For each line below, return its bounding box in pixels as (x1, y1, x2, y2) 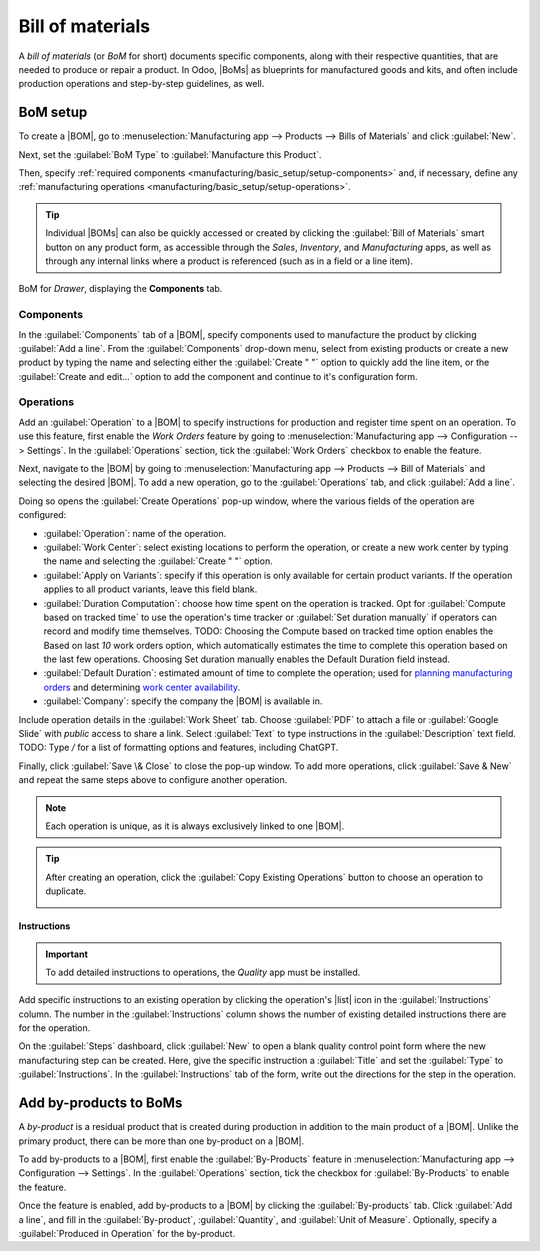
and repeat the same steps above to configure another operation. (18, 774, 288, 786)
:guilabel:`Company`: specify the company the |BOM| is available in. (43, 695, 323, 707)
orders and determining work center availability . (43, 681, 241, 693)
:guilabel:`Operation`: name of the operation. (43, 527, 227, 539)
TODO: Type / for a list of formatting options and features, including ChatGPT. (18, 741, 339, 754)
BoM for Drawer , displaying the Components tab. (18, 283, 223, 295)
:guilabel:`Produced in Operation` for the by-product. (18, 1227, 236, 1239)
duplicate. (45, 885, 87, 897)
